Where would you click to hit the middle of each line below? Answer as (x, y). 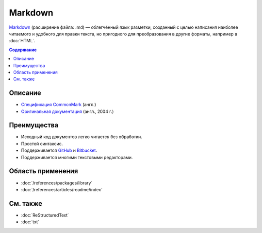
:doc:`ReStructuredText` (45, 215)
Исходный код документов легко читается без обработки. (82, 137)
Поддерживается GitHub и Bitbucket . (59, 150)
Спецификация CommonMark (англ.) (59, 105)
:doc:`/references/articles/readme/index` (62, 189)
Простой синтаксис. (42, 143)
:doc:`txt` (30, 222)
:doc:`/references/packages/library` (57, 183)
